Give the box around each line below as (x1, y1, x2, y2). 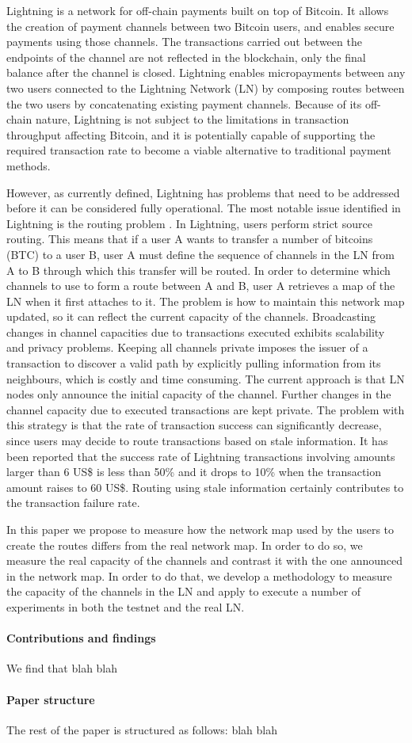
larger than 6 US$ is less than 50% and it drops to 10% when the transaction (6, 463, 382, 480)
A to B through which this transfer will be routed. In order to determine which (6, 261, 391, 278)
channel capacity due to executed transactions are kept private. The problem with (6, 401, 405, 417)
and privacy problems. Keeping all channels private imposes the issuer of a (6, 339, 368, 356)
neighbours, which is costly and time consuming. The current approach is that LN (6, 370, 405, 387)
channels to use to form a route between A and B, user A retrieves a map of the (6, 277, 395, 294)
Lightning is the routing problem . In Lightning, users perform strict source (6, 215, 372, 231)
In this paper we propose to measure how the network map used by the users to (6, 521, 395, 537)
